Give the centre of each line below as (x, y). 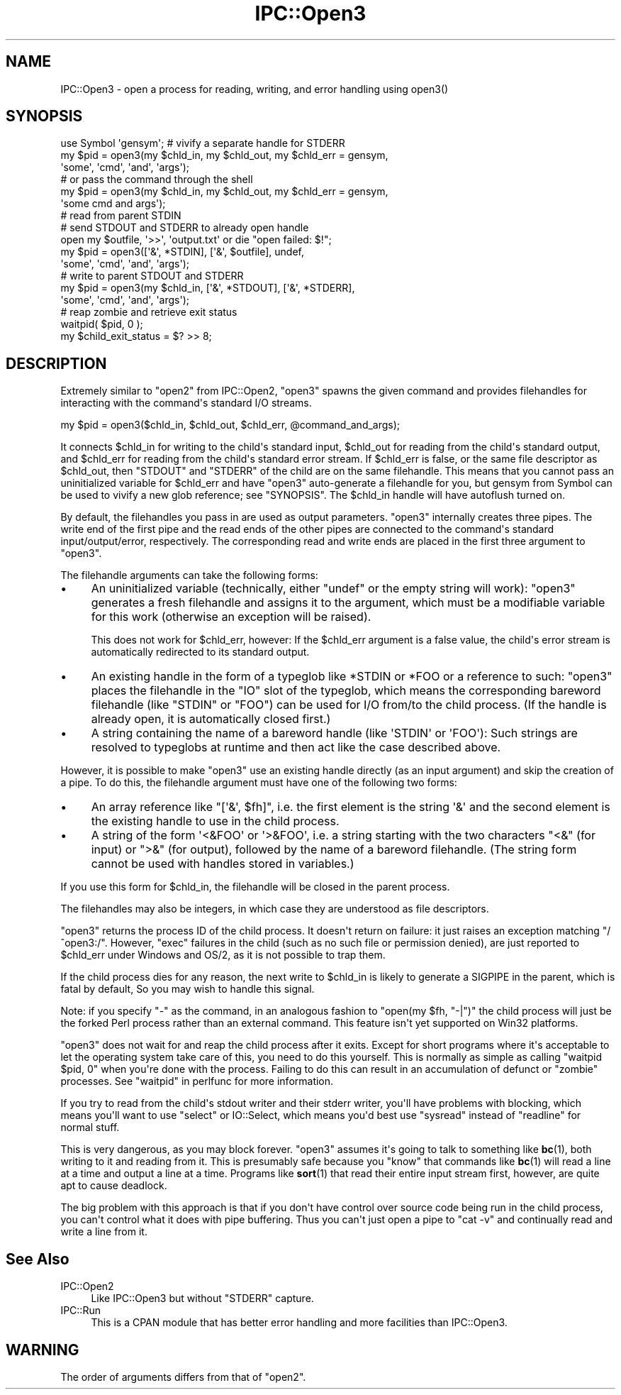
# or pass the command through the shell (157, 180)
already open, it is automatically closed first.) (211, 719)
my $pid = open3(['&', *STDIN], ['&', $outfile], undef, (182, 252)
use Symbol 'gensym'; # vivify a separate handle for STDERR (203, 143)
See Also (38, 1259)
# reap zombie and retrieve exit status (149, 312)
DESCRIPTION (56, 363)
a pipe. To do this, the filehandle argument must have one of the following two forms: (259, 783)
